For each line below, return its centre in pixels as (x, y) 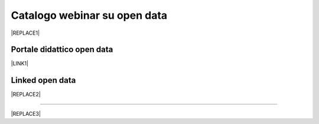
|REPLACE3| (26, 113)
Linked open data (43, 80)
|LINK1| (20, 63)
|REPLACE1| (25, 33)
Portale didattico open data (62, 50)
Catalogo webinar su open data (89, 15)
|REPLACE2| (26, 95)
